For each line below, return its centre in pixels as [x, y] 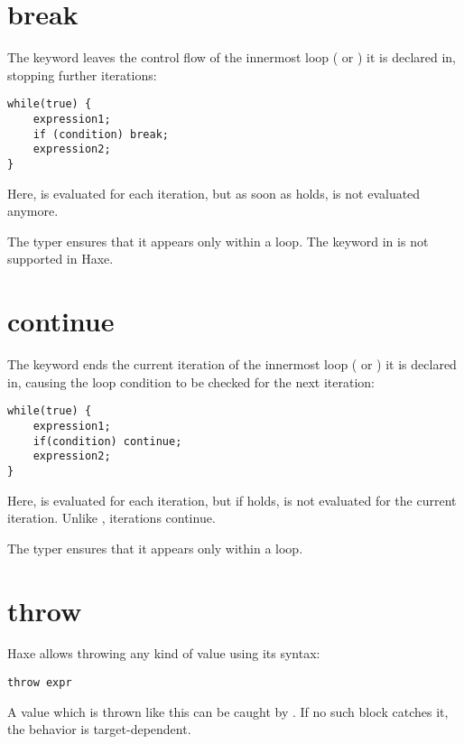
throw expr [40, 683]
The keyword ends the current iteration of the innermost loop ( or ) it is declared [232, 364]
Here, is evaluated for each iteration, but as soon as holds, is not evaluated [214, 193]
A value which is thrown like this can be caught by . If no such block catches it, [228, 711]
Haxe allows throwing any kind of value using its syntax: [164, 653]
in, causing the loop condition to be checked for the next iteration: [191, 381]
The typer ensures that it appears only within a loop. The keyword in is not [218, 241]
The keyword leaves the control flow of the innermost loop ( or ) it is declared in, [232, 57]
